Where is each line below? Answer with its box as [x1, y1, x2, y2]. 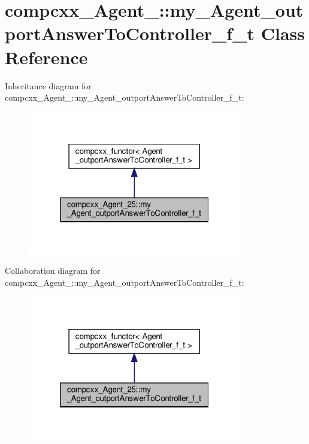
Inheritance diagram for [5, 79, 92, 92]
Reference [5, 44, 88, 69]
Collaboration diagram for [5, 264, 101, 277]
